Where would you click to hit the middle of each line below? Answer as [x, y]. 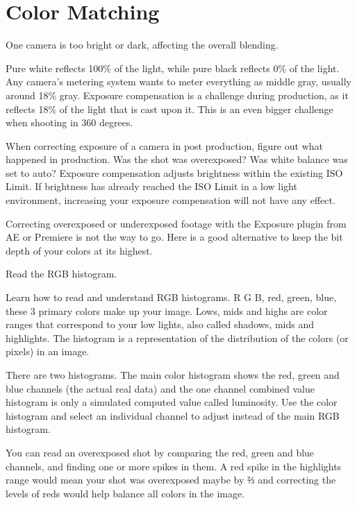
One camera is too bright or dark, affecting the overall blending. [142, 45]
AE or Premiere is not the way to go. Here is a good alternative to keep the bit [174, 237]
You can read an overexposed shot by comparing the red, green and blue [160, 452]
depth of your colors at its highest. [79, 250]
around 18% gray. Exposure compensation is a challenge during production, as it [177, 95]
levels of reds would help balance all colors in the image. [125, 493]
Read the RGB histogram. [61, 274]
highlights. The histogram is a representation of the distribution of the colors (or [177, 337]
